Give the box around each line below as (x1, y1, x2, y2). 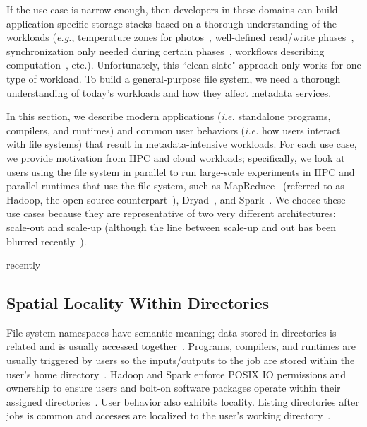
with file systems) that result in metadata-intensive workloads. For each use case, (6, 136, 357, 151)
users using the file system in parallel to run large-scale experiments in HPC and (6, 164, 355, 179)
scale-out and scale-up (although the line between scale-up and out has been (6, 219, 336, 234)
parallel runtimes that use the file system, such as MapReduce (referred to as (6, 178, 344, 193)
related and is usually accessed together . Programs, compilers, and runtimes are (6, 339, 356, 353)
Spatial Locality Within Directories (6, 292, 270, 314)
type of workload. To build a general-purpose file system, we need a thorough (6, 71, 341, 86)
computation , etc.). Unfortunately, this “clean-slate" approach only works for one (6, 57, 361, 72)
